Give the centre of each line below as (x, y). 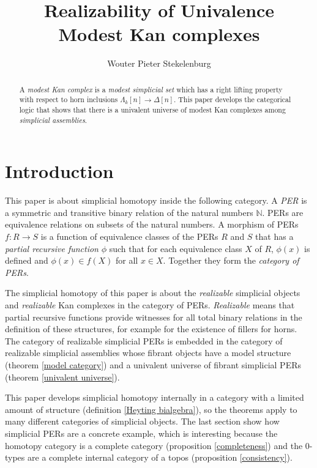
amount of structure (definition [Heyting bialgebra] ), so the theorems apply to (151, 409)
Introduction (59, 171)
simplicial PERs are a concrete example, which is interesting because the (141, 433)
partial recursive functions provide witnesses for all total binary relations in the (154, 317)
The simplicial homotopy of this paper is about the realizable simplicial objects (153, 293)
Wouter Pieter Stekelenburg (159, 63)
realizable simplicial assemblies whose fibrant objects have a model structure (148, 353)
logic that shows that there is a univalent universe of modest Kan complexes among (152, 110)
